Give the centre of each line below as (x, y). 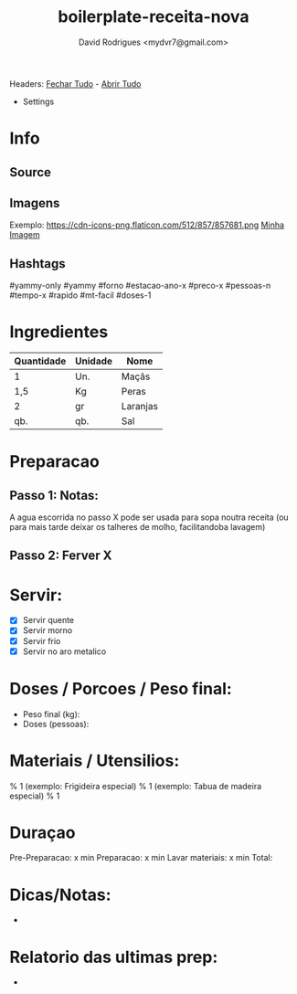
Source (31, 172)
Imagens (35, 203)
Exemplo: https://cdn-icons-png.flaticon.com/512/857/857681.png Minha (147, 225)
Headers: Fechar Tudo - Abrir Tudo (75, 83)
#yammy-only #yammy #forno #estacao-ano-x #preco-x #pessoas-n (140, 286)
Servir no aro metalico (64, 651)
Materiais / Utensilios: (95, 761)
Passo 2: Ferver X (61, 556)
